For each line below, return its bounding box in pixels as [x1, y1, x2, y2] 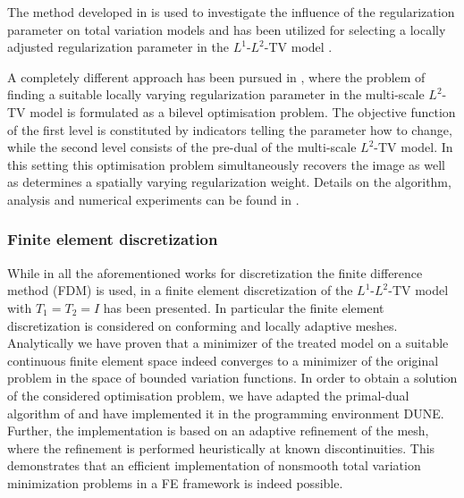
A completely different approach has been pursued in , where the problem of [7, 67, 426, 86]
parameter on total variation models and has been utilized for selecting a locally [7, 20, 446, 38]
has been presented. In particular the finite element [103, 298, 384, 317]
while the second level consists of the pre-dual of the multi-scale [7, 138, 357, 156]
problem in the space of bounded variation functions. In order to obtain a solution [7, 368, 458, 387]
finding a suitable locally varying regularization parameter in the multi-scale [7, 85, 425, 104]
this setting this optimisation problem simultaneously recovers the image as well [7, 155, 445, 173]
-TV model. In [374, 138, 453, 156]
